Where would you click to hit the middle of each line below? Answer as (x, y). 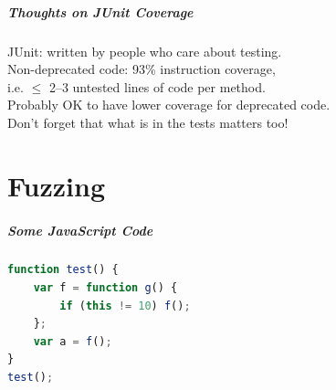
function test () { (63, 270)
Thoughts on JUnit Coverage (100, 11)
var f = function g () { (105, 288)
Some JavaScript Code (80, 230)
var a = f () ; (73, 341)
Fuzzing (57, 185)
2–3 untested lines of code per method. (157, 86)
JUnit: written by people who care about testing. (145, 51)
